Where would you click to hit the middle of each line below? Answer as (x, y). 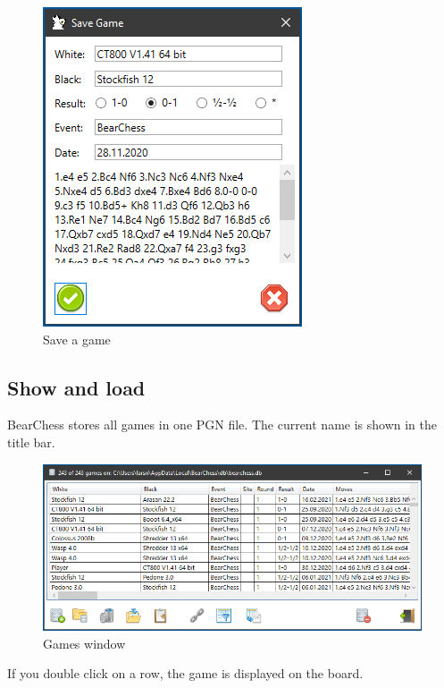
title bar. (31, 442)
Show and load (76, 387)
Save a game (77, 339)
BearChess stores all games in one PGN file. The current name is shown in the (222, 425)
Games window (84, 643)
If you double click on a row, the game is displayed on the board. (185, 673)
